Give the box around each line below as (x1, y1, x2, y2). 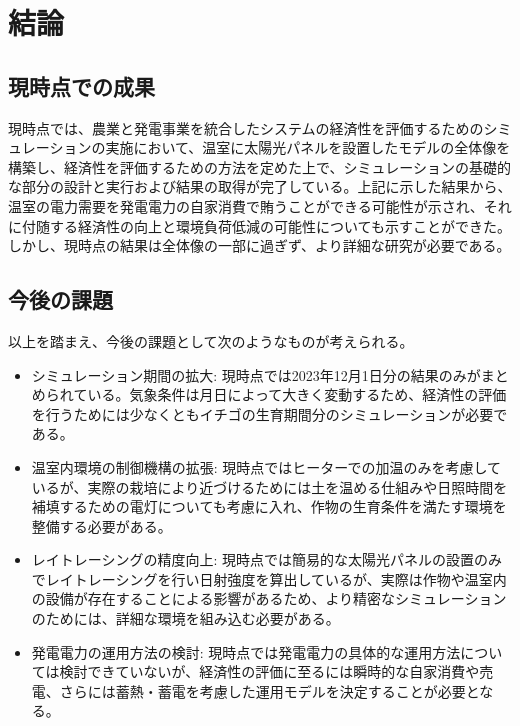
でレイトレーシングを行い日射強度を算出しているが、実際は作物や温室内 (31, 568, 507, 589)
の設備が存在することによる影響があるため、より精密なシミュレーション (31, 588, 507, 609)
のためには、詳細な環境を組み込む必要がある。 (31, 608, 340, 629)
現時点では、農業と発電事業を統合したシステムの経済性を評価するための (8, 117, 484, 138)
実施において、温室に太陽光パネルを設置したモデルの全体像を (105, 137, 511, 158)
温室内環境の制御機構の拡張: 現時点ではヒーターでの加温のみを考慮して (31, 456, 502, 477)
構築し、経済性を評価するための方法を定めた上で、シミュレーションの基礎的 (8, 156, 511, 177)
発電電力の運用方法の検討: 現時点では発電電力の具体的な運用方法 (31, 641, 461, 662)
